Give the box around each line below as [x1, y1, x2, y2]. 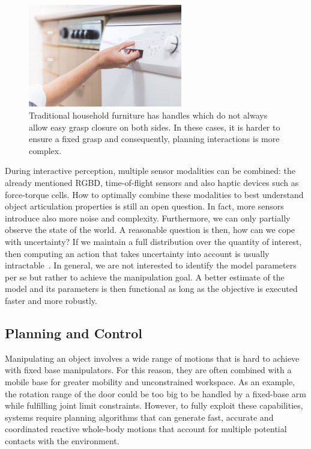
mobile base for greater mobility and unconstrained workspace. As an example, [5, 375, 295, 388]
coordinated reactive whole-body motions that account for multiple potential [5, 423, 287, 435]
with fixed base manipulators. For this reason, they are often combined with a [5, 364, 292, 376]
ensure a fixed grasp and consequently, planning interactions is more [29, 132, 280, 145]
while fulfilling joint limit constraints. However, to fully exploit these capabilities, [5, 399, 303, 412]
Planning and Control [5, 323, 143, 342]
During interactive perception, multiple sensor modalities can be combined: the [5, 164, 295, 177]
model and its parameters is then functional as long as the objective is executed [5, 282, 298, 295]
